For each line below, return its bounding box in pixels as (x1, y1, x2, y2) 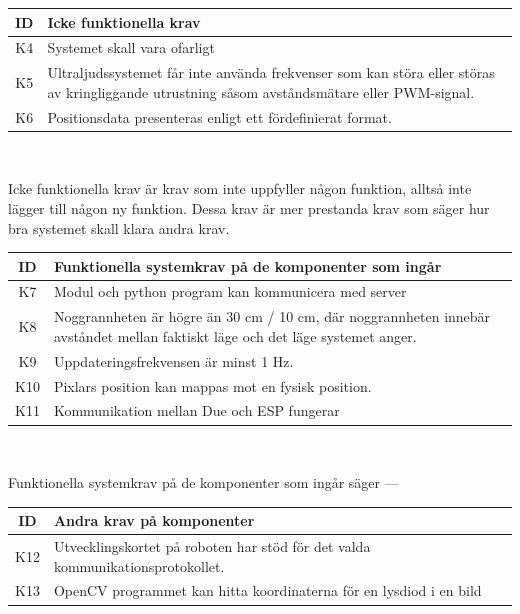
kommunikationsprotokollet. (53, 555, 225, 576)
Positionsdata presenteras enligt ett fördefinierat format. (47, 106, 392, 127)
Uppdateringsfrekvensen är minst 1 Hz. (53, 350, 294, 371)
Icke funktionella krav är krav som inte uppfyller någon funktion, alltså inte (8, 178, 472, 199)
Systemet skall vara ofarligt (47, 37, 215, 58)
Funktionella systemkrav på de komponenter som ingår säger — (8, 472, 399, 493)
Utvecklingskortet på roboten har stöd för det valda (53, 536, 371, 557)
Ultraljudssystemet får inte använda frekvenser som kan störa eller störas (47, 62, 495, 83)
